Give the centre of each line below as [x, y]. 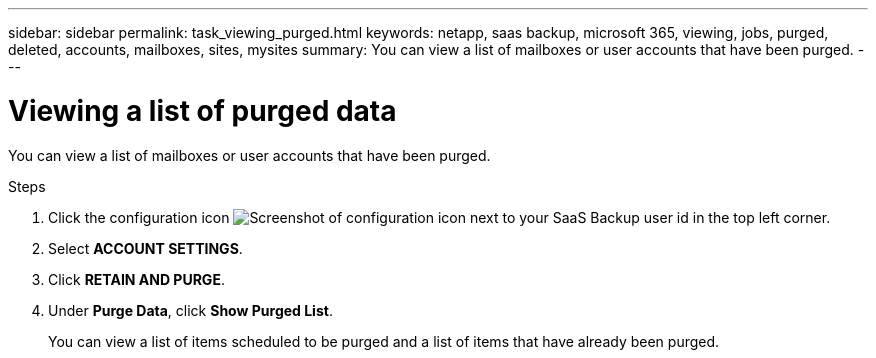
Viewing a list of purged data [202, 110]
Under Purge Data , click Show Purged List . [190, 310]
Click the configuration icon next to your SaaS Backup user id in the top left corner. [439, 217]
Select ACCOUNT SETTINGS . [145, 248]
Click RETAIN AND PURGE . [136, 279]
